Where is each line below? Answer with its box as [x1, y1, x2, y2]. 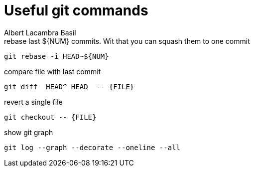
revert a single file [4, 97, 63, 106]
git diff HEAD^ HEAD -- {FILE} [4, 82, 134, 91]
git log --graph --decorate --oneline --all [4, 143, 181, 152]
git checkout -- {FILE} [4, 113, 97, 121]
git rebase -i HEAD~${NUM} [4, 52, 109, 60]
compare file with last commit [4, 67, 101, 76]
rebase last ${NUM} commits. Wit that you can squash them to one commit [4, 36, 250, 45]
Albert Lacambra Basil [4, 28, 76, 37]
